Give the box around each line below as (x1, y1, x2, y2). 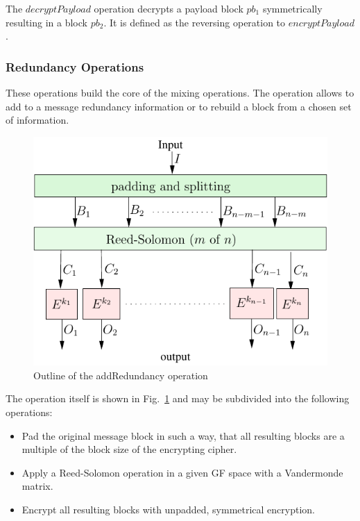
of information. (6, 113, 69, 127)
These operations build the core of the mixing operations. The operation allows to (6, 85, 354, 99)
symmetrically (262, 1, 323, 15)
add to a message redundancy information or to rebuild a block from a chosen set (6, 99, 352, 113)
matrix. (22, 479, 53, 493)
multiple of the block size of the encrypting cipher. (22, 442, 237, 456)
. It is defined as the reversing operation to (103, 15, 286, 29)
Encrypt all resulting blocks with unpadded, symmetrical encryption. (22, 502, 315, 516)
